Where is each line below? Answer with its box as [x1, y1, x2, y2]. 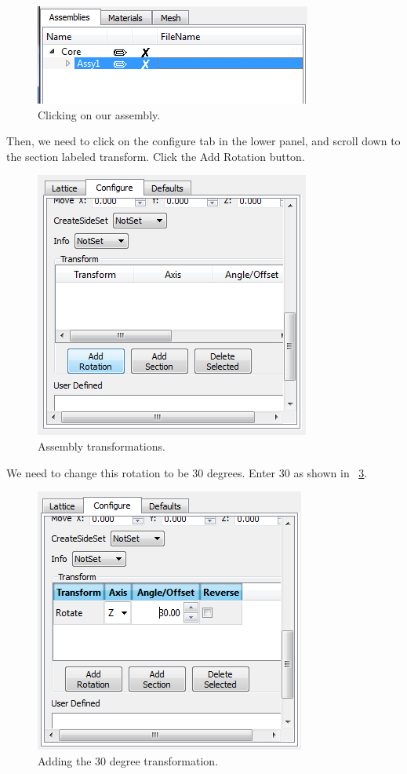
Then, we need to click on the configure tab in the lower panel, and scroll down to [6, 133, 401, 149]
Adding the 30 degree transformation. [38, 752, 219, 769]
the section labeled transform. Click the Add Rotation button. [6, 148, 305, 164]
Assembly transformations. [38, 437, 165, 454]
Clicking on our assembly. [38, 106, 161, 122]
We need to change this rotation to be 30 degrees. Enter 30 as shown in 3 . [6, 464, 368, 480]
